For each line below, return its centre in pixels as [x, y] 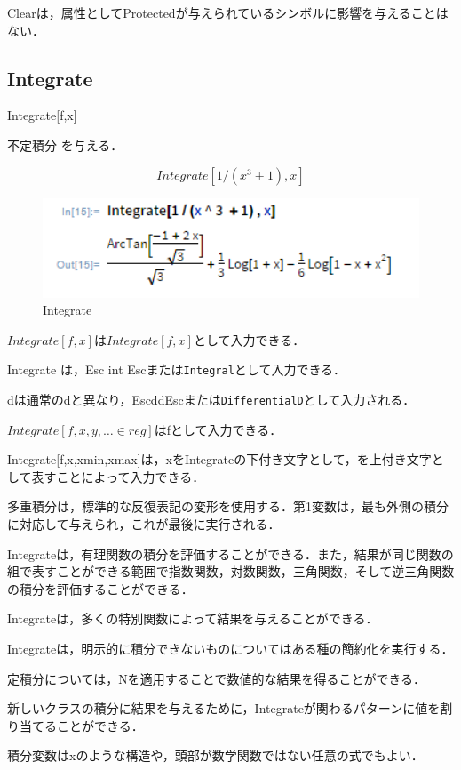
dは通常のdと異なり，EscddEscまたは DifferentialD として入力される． [211, 399]
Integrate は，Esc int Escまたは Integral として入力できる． [177, 369]
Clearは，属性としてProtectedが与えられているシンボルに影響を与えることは [228, 12]
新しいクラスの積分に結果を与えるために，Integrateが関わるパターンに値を [224, 708]
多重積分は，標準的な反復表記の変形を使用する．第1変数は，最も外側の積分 [228, 506]
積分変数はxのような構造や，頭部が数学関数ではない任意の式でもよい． [215, 755]
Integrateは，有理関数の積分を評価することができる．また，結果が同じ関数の [230, 553]
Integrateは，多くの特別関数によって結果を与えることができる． [193, 618]
